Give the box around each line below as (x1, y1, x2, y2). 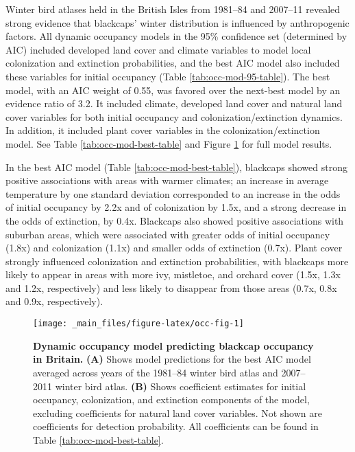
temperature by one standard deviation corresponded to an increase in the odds (5, 186, 341, 201)
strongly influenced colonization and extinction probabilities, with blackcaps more (5, 253, 349, 268)
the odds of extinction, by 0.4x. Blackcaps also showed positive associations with (5, 213, 344, 227)
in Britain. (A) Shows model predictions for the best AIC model (33, 352, 311, 366)
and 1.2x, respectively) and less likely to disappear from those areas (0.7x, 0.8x (5, 280, 337, 295)
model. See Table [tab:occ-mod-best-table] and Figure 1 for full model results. (5, 136, 332, 150)
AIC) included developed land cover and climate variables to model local (5, 42, 311, 56)
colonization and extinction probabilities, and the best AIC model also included (5, 56, 340, 70)
